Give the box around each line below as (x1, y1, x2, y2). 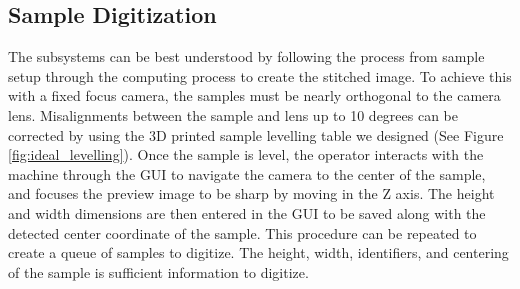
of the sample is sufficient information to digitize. (8, 261, 309, 282)
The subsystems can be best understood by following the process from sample (8, 46, 485, 67)
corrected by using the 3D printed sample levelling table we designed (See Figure (8, 124, 504, 145)
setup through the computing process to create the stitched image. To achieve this (8, 65, 512, 86)
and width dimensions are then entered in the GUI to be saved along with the (8, 202, 486, 223)
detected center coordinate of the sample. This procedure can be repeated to (8, 222, 477, 243)
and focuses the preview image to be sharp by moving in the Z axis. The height (8, 183, 495, 204)
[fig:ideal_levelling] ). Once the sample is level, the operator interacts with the (8, 144, 484, 165)
